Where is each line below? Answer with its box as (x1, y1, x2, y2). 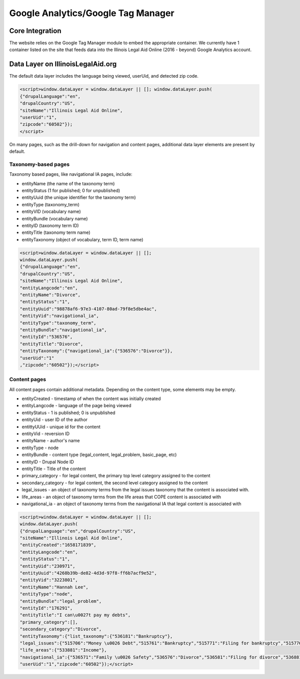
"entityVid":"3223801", (19, 577, 78, 583)
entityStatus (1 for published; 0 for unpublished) (21, 187, 120, 193)
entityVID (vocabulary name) (21, 208, 81, 215)
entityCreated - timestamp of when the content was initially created (21, 396, 161, 402)
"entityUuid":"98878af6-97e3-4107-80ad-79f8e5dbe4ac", (19, 306, 157, 311)
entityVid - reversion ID (21, 431, 70, 437)
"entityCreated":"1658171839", (19, 542, 97, 548)
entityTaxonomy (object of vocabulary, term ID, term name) (21, 236, 143, 242)
